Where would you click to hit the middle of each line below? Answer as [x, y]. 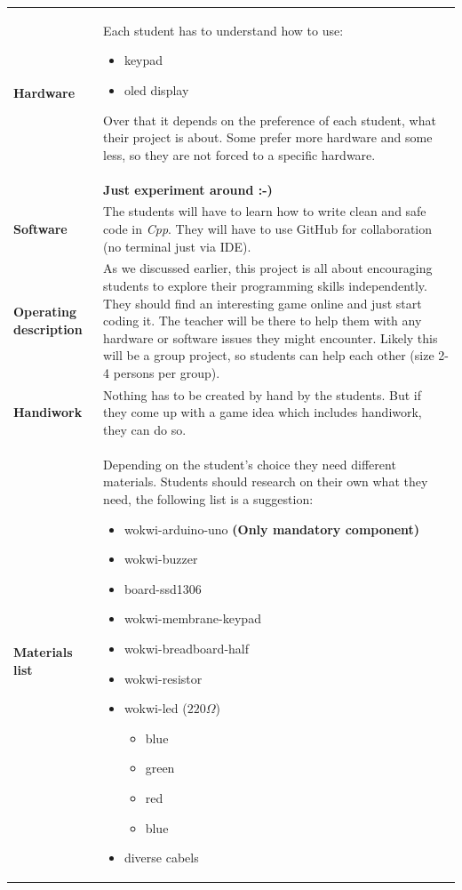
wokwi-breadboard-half [187, 649]
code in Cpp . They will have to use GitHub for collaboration [268, 229]
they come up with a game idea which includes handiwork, [263, 412]
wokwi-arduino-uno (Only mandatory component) [272, 529]
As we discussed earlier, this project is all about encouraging [268, 268]
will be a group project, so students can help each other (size [269, 355]
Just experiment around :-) [188, 189]
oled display [156, 89]
